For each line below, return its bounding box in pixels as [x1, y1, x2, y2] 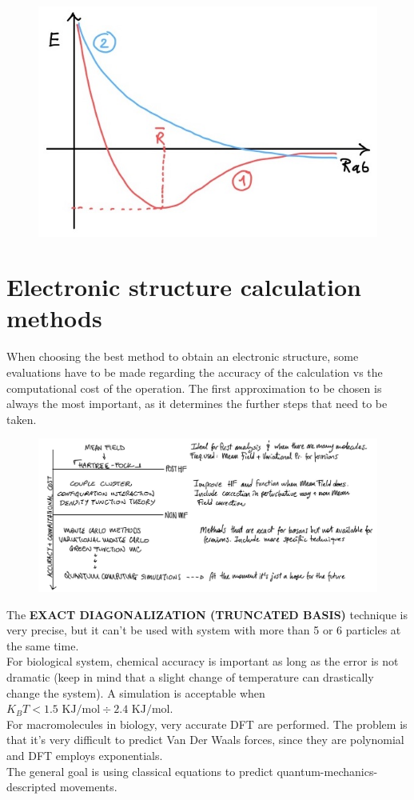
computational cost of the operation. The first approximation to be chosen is [6, 379, 382, 396]
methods [6, 302, 102, 334]
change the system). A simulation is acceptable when [6, 684, 265, 701]
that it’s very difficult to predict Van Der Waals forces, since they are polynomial [6, 731, 404, 748]
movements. [60, 778, 117, 795]
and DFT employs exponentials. [6, 747, 163, 764]
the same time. [6, 637, 79, 654]
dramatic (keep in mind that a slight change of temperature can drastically [6, 669, 374, 686]
